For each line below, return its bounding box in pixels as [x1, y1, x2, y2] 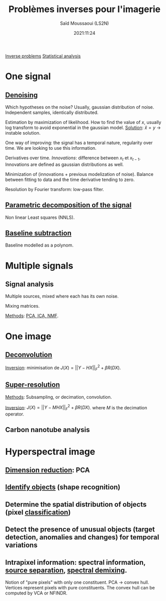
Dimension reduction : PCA [5, 466, 90, 474]
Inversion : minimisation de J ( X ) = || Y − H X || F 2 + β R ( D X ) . [5, 364, 121, 372]
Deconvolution [5, 350, 52, 359]
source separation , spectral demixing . [5, 566, 127, 574]
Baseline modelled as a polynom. [5, 242, 74, 248]
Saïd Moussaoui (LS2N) [60, 20, 109, 26]
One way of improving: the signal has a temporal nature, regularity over [5, 140, 153, 146]
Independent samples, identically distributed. [5, 109, 99, 115]
